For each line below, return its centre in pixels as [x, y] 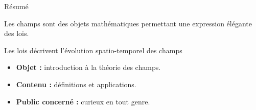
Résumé [16, 6]
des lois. [17, 33]
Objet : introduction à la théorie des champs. [88, 67]
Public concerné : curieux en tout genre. [83, 101]
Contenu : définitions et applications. [76, 84]
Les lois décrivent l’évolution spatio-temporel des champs [93, 50]
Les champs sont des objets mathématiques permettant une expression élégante [128, 23]
